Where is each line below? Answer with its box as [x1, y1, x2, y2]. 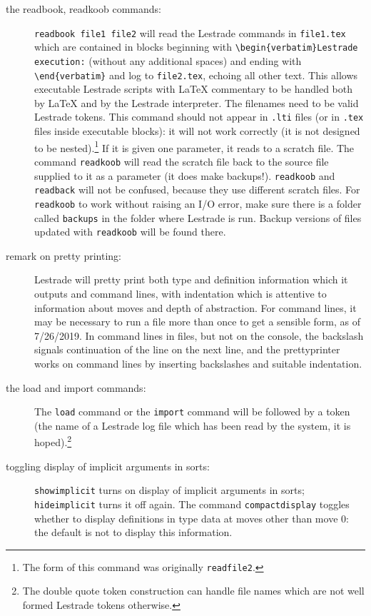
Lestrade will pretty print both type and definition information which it [34, 272, 348, 287]
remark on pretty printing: [6, 248, 121, 263]
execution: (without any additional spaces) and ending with [34, 53, 302, 68]
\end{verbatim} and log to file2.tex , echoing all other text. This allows [34, 67, 358, 82]
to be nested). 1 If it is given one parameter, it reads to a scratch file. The [34, 138, 355, 155]
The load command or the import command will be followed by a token [34, 404, 350, 419]
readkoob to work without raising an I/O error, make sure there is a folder [34, 196, 362, 211]
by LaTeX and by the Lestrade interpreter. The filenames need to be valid [34, 95, 359, 110]
